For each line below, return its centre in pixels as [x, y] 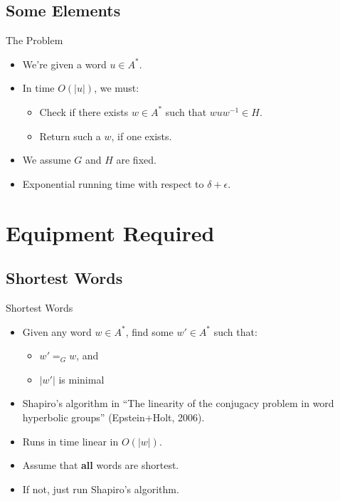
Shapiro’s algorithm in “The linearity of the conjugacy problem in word [178, 403]
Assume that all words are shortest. [101, 465]
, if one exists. [142, 136]
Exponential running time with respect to [113, 183]
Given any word [57, 331]
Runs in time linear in [70, 441]
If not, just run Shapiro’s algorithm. [101, 489]
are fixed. [136, 160]
